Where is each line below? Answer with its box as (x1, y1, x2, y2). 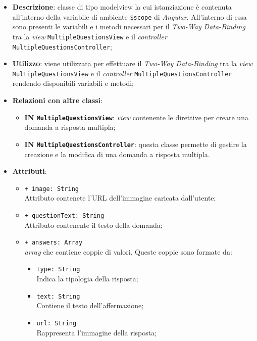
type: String (36, 266, 80, 273)
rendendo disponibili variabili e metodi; (12, 78, 134, 88)
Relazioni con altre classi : (12, 95, 102, 105)
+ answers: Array (24, 239, 83, 247)
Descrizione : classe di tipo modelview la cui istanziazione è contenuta (12, 2, 232, 12)
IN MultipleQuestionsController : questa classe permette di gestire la (24, 138, 247, 149)
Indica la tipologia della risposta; (36, 273, 138, 284)
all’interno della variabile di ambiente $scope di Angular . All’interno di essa (12, 11, 247, 22)
